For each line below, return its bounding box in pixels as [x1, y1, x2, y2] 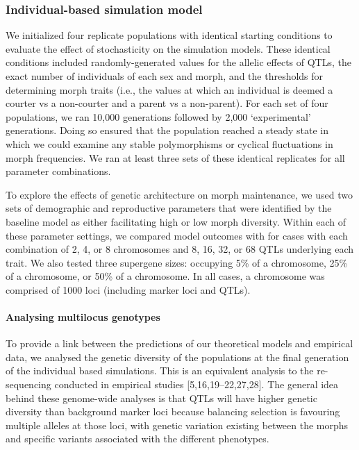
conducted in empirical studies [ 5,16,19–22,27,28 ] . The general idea [54, 377, 339, 392]
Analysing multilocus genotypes [6, 310, 160, 324]
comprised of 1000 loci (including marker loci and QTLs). [6, 282, 251, 297]
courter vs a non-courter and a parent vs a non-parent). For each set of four [6, 96, 328, 110]
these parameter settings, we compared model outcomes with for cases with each [6, 228, 348, 242]
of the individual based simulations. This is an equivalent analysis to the [6, 363, 314, 378]
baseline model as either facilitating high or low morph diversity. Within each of [6, 214, 347, 228]
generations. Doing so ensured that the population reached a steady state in [6, 123, 329, 137]
